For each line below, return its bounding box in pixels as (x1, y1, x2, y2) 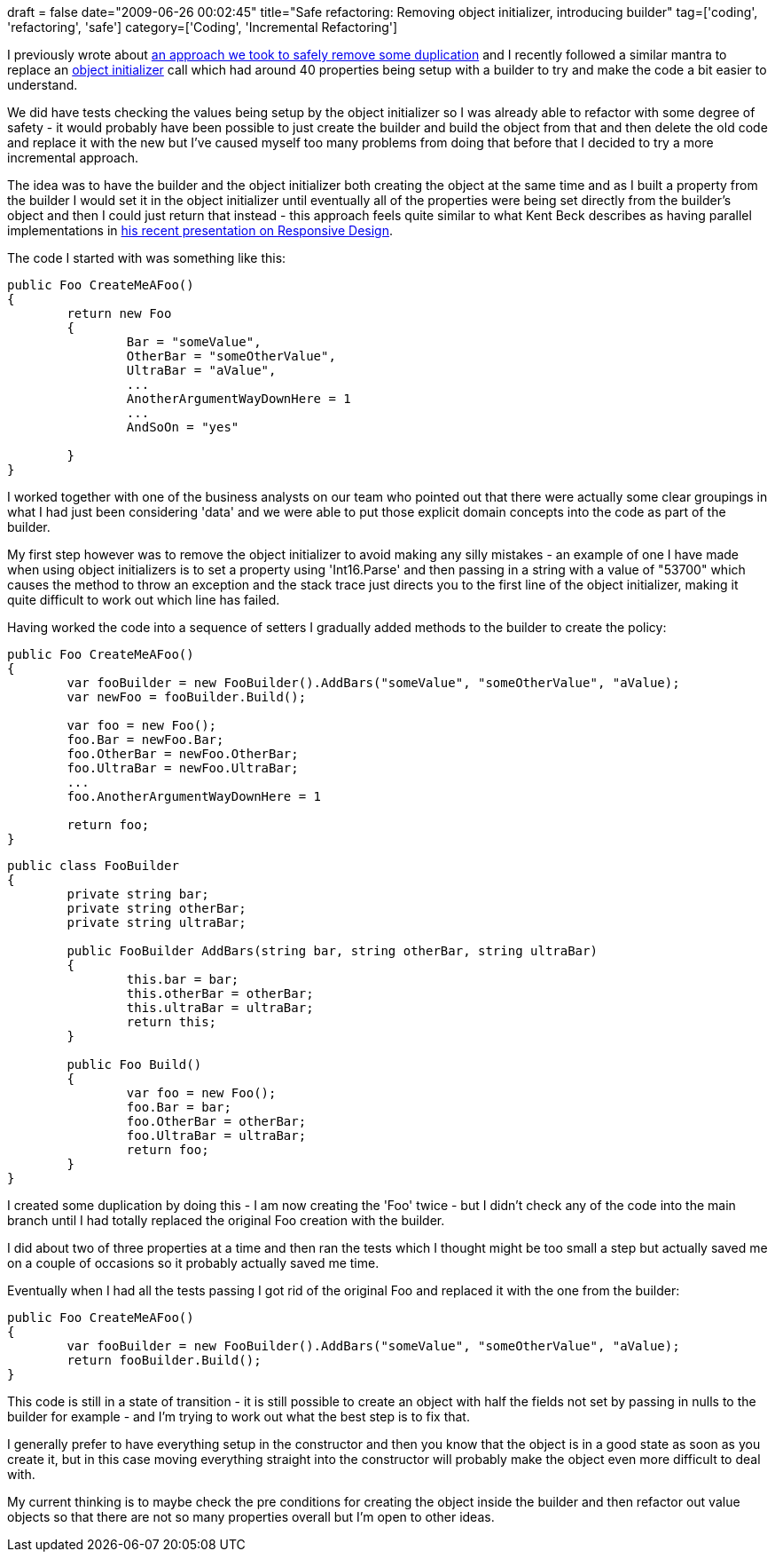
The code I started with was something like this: (7, 250, 286, 265)
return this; (126, 1015, 217, 1029)
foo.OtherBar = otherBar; (126, 1114, 307, 1128)
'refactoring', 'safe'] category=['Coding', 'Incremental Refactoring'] (7, 20, 398, 35)
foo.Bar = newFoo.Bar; (67, 732, 224, 747)
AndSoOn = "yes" (126, 420, 239, 434)
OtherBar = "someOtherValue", (126, 349, 336, 363)
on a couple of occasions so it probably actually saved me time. (7, 1255, 380, 1270)
